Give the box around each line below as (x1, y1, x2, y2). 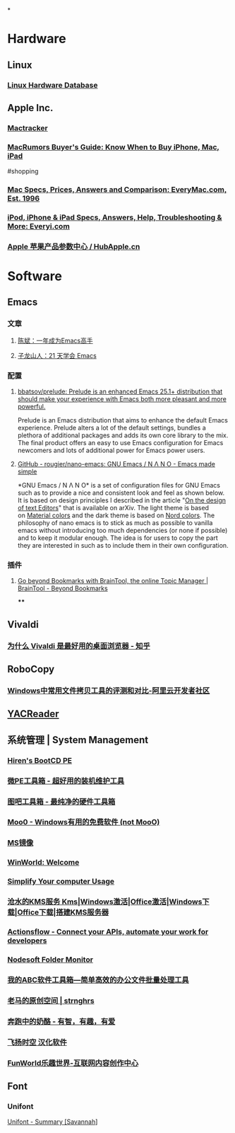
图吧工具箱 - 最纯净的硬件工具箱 (7, 796, 116, 806)
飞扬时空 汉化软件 (7, 1037, 67, 1047)
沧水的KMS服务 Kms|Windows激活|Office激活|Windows (7, 897, 203, 907)
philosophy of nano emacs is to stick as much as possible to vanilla (17, 519, 213, 527)
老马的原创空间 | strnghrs (7, 996, 95, 1006)
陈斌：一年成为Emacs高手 (17, 336, 93, 345)
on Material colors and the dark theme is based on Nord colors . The (17, 511, 215, 519)
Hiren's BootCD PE (7, 755, 73, 765)
